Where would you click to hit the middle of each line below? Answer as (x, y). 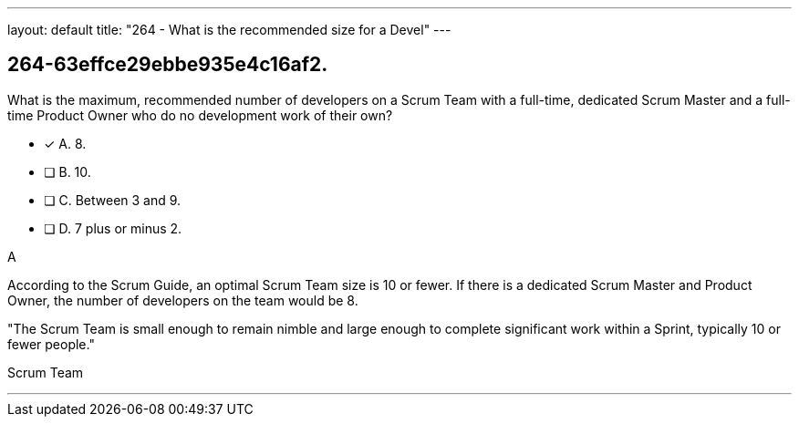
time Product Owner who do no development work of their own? (200, 115)
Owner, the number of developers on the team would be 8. (183, 300)
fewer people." (51, 344)
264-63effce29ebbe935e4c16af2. (168, 65)
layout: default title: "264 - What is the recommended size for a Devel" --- (229, 30)
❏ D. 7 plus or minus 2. (113, 228)
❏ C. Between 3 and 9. (113, 200)
